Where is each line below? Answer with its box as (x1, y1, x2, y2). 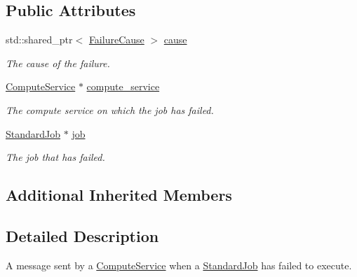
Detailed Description (6, 225, 159, 246)
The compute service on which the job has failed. (6, 102, 214, 117)
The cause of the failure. (6, 55, 110, 70)
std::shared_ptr (6, 32, 73, 47)
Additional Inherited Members (6, 184, 232, 206)
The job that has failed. (6, 150, 105, 164)
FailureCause (88, 32, 144, 47)
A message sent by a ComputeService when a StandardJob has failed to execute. (6, 257, 352, 272)
